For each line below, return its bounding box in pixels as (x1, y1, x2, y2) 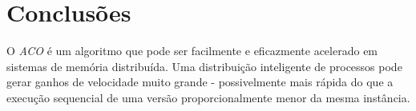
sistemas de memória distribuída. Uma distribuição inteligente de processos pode (6, 57, 402, 74)
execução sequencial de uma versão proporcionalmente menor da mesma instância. (6, 89, 410, 105)
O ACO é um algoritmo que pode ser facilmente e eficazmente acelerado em (6, 42, 378, 59)
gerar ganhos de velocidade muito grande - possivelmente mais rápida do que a (6, 73, 394, 90)
